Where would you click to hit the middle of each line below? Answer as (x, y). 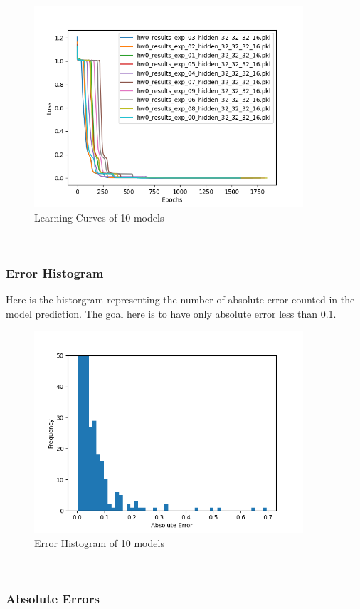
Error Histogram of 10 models (99, 542)
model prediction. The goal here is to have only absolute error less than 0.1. (171, 314)
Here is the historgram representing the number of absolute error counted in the (180, 300)
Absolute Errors (53, 598)
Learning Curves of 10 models (99, 218)
